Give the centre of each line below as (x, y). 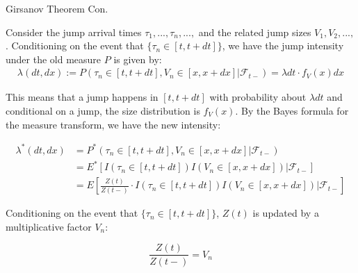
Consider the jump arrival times (74, 32)
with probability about (258, 97)
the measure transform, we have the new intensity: (113, 124)
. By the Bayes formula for (292, 110)
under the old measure (54, 59)
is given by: (138, 59)
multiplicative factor (49, 226)
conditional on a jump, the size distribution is (103, 110)
